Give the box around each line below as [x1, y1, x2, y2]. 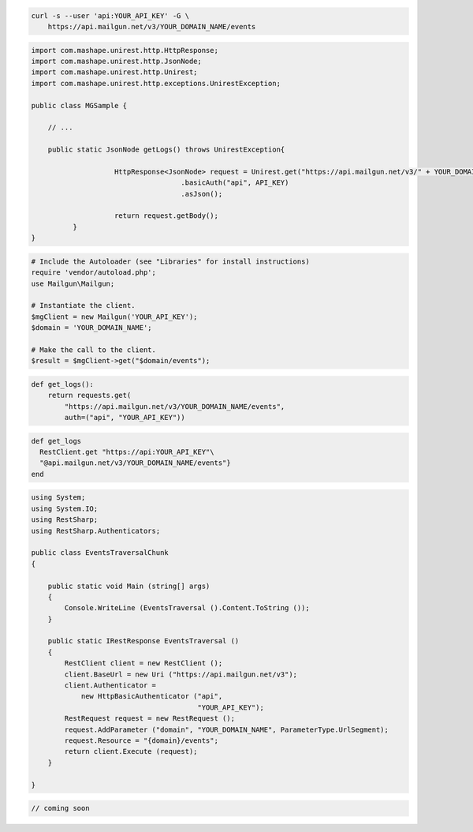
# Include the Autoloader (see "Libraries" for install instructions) [31, 257, 311, 266]
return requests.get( [47, 391, 132, 400]
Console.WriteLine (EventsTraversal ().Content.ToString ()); [64, 604, 311, 613]
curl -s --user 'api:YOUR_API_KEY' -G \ [31, 11, 189, 20]
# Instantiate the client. [31, 301, 136, 310]
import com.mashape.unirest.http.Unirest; [31, 68, 198, 77]
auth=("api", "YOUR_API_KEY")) [64, 413, 185, 422]
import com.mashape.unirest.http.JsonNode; [31, 56, 203, 66]
